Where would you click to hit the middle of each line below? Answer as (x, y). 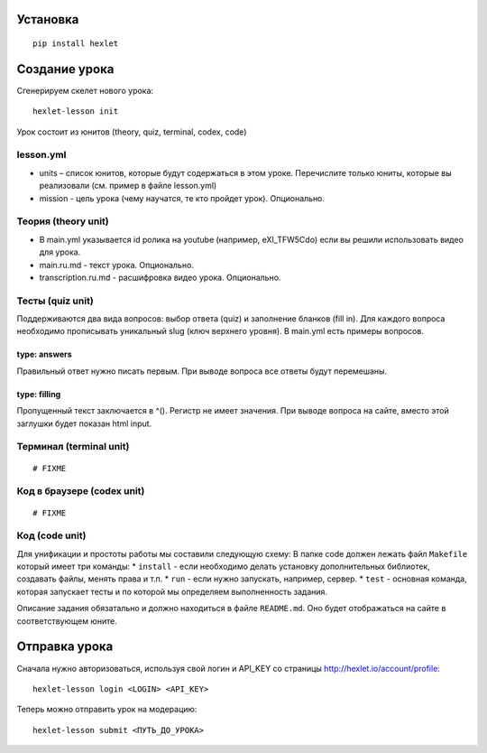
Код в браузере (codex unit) (81, 491)
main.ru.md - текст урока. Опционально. (116, 265)
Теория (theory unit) (63, 221)
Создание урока (65, 69)
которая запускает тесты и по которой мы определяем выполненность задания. (172, 591)
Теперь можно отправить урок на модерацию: (107, 710)
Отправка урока (65, 647)
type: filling (39, 394)
